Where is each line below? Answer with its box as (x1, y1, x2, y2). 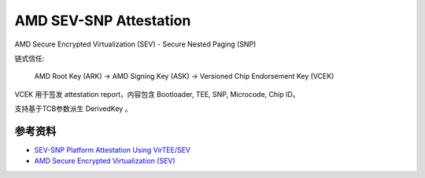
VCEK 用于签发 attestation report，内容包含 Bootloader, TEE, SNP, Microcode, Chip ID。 (14, 89, 300, 98)
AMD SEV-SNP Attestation (14, 12, 191, 29)
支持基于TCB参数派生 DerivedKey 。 (14, 104, 132, 113)
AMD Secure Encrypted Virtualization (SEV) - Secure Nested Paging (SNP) (14, 39, 257, 49)
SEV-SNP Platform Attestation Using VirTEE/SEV (34, 146, 191, 155)
